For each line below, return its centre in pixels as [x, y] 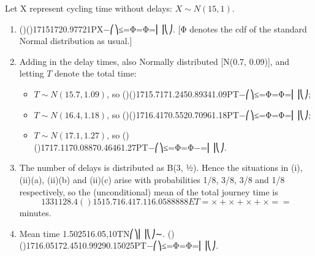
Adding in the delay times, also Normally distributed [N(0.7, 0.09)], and [154, 61]
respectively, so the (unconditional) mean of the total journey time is [149, 191]
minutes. [35, 213]
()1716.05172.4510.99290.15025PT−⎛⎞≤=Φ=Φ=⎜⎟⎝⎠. [119, 245]
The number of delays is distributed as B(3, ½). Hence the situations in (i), [161, 168]
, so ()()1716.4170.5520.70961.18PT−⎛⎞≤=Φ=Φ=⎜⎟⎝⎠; [209, 114]
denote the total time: [95, 73]
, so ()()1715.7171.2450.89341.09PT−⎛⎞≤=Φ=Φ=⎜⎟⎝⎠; [209, 93]
